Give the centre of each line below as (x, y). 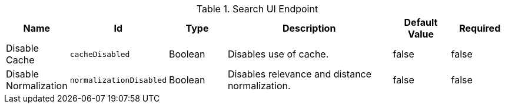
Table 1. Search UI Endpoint (257, 9)
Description (309, 28)
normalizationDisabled (118, 80)
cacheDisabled (100, 54)
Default (421, 22)
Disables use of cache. (278, 54)
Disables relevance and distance (300, 74)
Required (480, 28)
